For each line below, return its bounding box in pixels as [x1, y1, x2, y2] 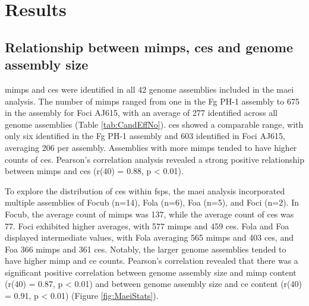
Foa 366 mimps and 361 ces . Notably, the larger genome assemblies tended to [5, 242, 286, 255]
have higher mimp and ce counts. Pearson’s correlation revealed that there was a [5, 254, 298, 267]
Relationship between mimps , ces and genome [5, 37, 294, 56]
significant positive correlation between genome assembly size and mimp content [5, 266, 297, 278]
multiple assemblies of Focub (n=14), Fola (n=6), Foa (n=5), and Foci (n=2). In [5, 196, 299, 209]
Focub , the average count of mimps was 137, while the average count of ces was [5, 207, 294, 220]
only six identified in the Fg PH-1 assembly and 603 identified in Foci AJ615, [5, 130, 286, 142]
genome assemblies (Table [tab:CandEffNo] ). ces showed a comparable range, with [5, 118, 304, 130]
